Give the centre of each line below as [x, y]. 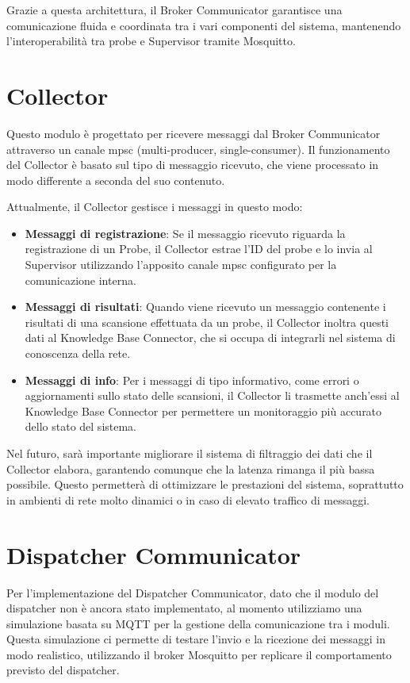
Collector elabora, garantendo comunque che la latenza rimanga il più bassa [191, 468]
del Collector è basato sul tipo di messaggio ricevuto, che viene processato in [193, 165]
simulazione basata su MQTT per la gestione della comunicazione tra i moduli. [198, 623]
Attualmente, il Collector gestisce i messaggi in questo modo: [155, 207]
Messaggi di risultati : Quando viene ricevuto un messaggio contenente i [205, 307]
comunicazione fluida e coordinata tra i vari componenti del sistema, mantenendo [204, 25]
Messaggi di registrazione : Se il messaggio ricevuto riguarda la [185, 233]
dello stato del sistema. [81, 426]
